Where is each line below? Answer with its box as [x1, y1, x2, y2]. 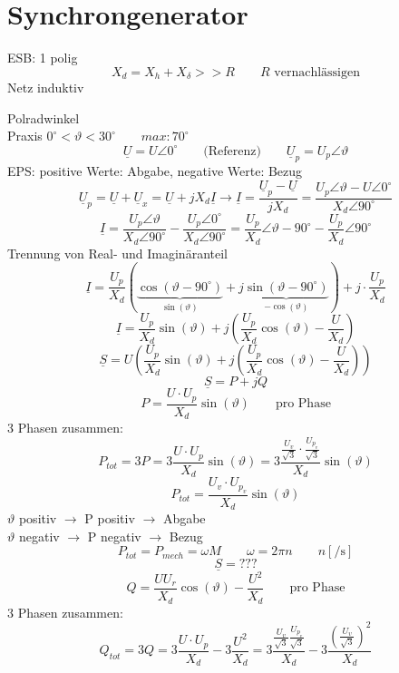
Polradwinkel [7, 108, 80, 127]
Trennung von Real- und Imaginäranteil [7, 243, 228, 262]
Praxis [7, 126, 43, 145]
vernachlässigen [274, 65, 360, 79]
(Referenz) [203, 144, 261, 158]
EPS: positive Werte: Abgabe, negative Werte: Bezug [7, 161, 303, 180]
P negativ [87, 526, 141, 545]
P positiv [84, 509, 135, 528]
